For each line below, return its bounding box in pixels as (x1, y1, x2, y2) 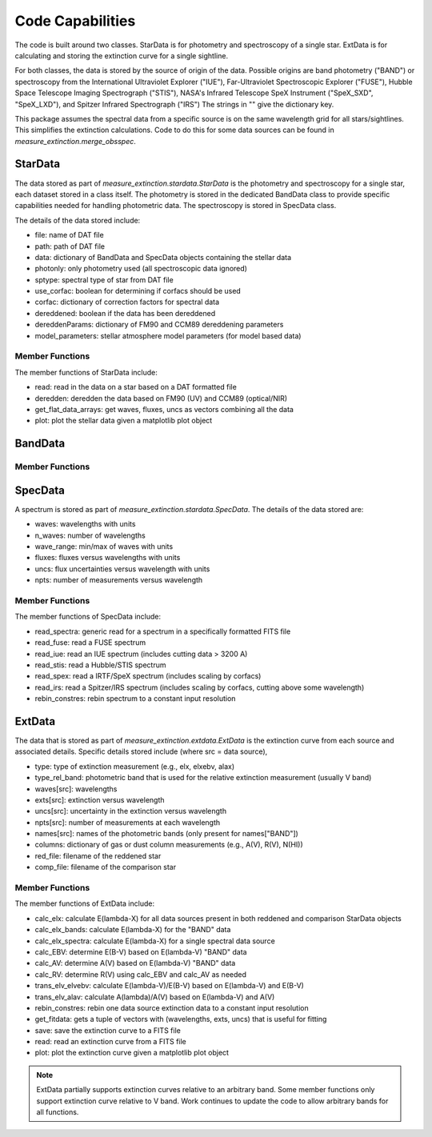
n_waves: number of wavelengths (34, 530, 146, 540)
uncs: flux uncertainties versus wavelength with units (34, 564, 210, 574)
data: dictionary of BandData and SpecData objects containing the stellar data (34, 252, 292, 262)
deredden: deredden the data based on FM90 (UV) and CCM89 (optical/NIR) (34, 393, 288, 403)
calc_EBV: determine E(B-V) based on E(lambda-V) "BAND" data (34, 947, 247, 956)
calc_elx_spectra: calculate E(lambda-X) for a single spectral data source (34, 936, 275, 946)
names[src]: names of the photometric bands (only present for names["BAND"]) (34, 829, 299, 839)
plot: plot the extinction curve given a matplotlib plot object (34, 1048, 230, 1058)
